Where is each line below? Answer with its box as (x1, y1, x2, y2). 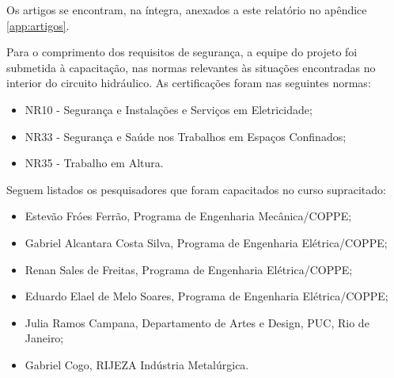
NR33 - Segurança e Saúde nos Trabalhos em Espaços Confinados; (25, 128, 347, 144)
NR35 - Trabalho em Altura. (25, 155, 164, 171)
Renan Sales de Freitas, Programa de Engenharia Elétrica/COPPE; (25, 261, 353, 277)
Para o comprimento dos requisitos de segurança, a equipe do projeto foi (6, 44, 358, 60)
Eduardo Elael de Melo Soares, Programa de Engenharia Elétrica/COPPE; (25, 288, 388, 304)
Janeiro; (25, 330, 64, 346)
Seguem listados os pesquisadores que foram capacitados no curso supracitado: (6, 181, 386, 197)
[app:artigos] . (6, 17, 70, 33)
